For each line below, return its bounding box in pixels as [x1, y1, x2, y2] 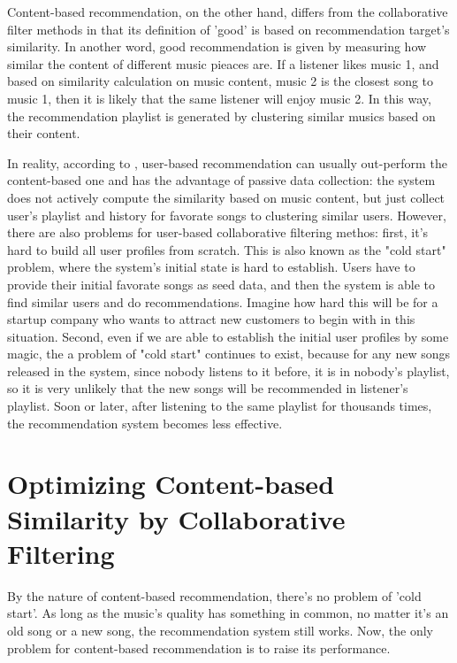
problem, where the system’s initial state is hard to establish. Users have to [7, 258, 415, 276]
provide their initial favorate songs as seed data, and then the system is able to [7, 274, 436, 293]
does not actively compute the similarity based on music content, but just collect [7, 188, 446, 206]
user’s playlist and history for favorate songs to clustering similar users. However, [7, 205, 446, 224]
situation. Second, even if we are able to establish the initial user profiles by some [7, 327, 449, 345]
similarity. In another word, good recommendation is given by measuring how [7, 37, 427, 56]
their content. [7, 124, 80, 143]
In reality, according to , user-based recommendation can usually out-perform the [7, 153, 447, 172]
